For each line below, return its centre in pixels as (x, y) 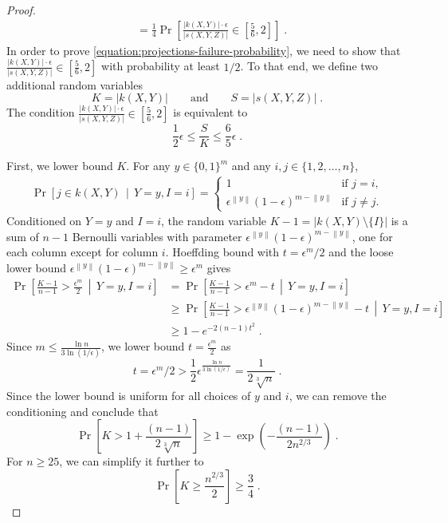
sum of (23, 236)
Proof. (21, 10)
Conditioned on (44, 221)
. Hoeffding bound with (222, 252)
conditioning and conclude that (83, 411)
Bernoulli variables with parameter (157, 236)
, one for (372, 236)
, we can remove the (338, 396)
